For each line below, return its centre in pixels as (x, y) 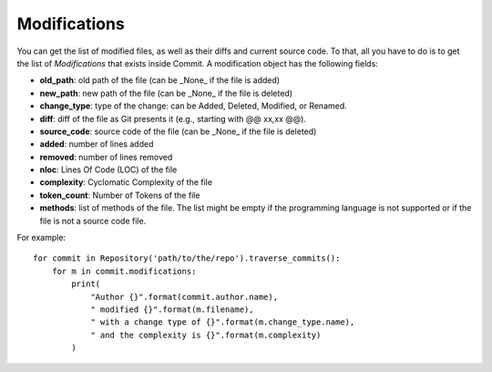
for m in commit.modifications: (124, 271)
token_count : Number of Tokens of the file (120, 195)
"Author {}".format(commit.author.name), (184, 297)
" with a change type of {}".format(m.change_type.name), (223, 322)
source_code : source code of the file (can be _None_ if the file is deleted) (178, 131)
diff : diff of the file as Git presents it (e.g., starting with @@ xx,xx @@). (173, 119)
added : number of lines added (97, 144)
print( (86, 284)
